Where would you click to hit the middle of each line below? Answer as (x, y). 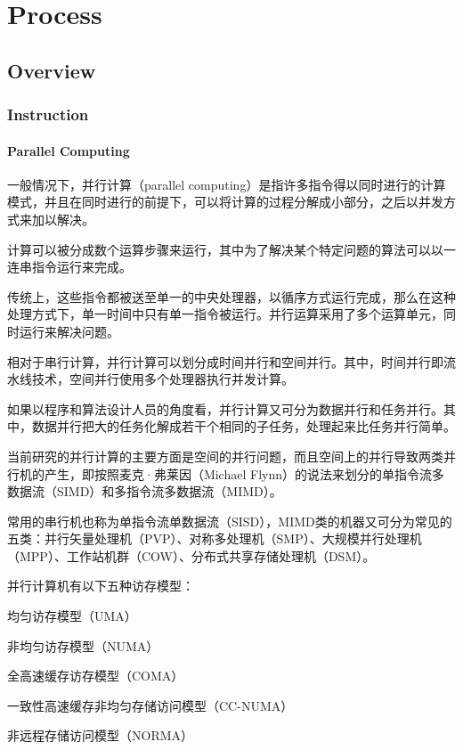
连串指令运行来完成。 (69, 267)
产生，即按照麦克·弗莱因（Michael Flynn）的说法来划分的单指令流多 (244, 473)
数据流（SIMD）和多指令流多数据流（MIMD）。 (145, 491)
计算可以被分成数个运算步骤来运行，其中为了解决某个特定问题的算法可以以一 (231, 249)
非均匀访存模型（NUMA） (83, 645)
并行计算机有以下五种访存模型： (101, 586)
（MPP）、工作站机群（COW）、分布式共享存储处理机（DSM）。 (191, 555)
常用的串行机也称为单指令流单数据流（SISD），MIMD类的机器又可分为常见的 (230, 521)
